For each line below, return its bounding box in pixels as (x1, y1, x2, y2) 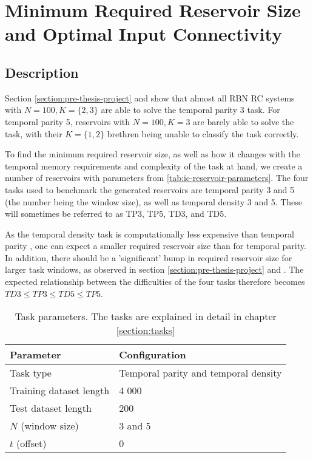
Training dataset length (10, 383, 110, 398)
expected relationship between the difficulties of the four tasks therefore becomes (5, 275, 305, 288)
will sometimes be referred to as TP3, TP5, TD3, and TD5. (5, 207, 227, 220)
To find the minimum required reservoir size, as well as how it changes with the (5, 148, 300, 160)
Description (5, 63, 79, 81)
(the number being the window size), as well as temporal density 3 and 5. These (5, 195, 303, 208)
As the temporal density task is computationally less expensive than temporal (5, 227, 294, 240)
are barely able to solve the (193, 115, 294, 128)
